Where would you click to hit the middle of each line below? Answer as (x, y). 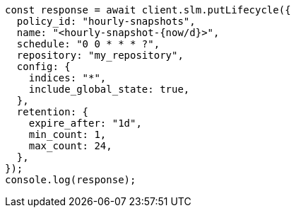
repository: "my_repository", (100, 55)
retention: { (53, 112)
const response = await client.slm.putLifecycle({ (148, 10)
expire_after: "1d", (85, 123)
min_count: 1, (67, 134)
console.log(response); (71, 180)
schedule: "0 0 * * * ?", (88, 44)
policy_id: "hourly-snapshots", (106, 21)
